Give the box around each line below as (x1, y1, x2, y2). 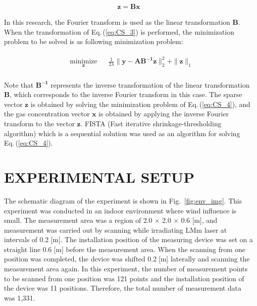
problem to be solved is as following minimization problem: (4, 36, 183, 47)
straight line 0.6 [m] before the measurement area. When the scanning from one (4, 244, 246, 254)
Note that (4, 79, 34, 90)
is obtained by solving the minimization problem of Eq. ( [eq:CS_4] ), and (30, 99, 251, 109)
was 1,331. (4, 292, 35, 303)
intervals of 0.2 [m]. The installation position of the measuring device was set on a (4, 234, 253, 245)
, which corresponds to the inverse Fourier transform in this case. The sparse (9, 89, 242, 100)
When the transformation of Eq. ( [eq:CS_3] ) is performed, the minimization (4, 26, 234, 37)
